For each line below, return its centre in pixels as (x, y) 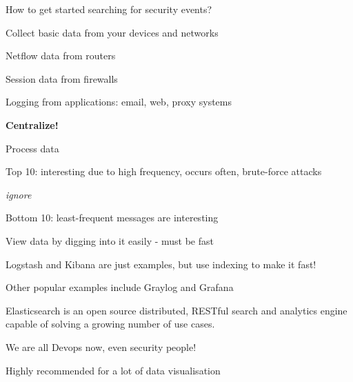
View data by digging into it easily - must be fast (110, 240)
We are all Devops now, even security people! (101, 346)
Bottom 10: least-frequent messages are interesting (112, 218)
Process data (32, 148)
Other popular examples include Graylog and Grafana (120, 287)
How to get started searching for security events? (109, 9)
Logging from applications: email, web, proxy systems (119, 102)
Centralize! (32, 124)
